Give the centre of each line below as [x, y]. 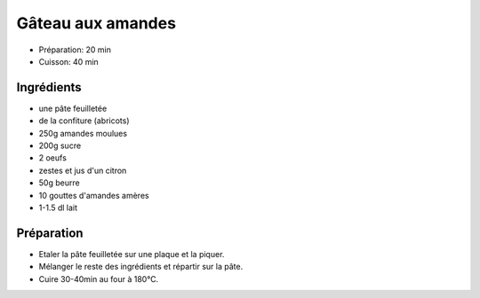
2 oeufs [52, 158]
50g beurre [59, 183]
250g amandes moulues [83, 133]
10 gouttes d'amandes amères [94, 195]
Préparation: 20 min [75, 50]
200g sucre [60, 145]
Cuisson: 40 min [69, 61]
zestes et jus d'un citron [83, 170]
